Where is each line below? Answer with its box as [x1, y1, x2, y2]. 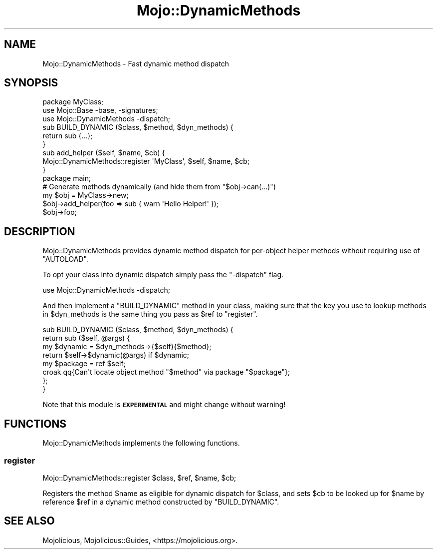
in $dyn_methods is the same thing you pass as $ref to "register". [42, 310, 258, 319]
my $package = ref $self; [42, 359, 126, 368]
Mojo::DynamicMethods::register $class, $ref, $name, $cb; [42, 473, 236, 482]
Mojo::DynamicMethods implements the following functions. [42, 439, 240, 448]
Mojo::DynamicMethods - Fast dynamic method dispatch [42, 59, 229, 68]
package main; [42, 174, 91, 183]
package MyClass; [42, 97, 104, 106]
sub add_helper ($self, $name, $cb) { [42, 148, 165, 157]
